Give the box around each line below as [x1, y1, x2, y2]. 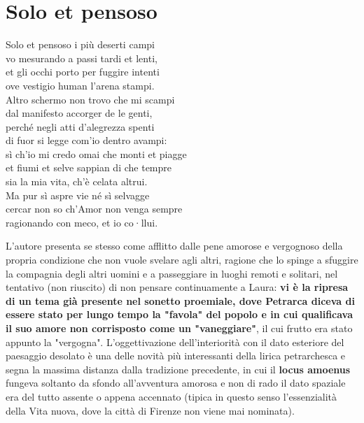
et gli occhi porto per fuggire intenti [6, 64, 160, 79]
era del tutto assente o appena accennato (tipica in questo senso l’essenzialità [6, 389, 337, 403]
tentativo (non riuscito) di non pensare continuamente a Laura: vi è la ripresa [6, 280, 349, 294]
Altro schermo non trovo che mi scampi [6, 92, 175, 106]
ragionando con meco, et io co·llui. [6, 215, 158, 229]
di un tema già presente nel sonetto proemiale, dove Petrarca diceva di [6, 293, 355, 308]
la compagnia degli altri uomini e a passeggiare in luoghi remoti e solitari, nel [6, 266, 338, 280]
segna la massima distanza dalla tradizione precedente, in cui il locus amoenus [6, 361, 351, 376]
